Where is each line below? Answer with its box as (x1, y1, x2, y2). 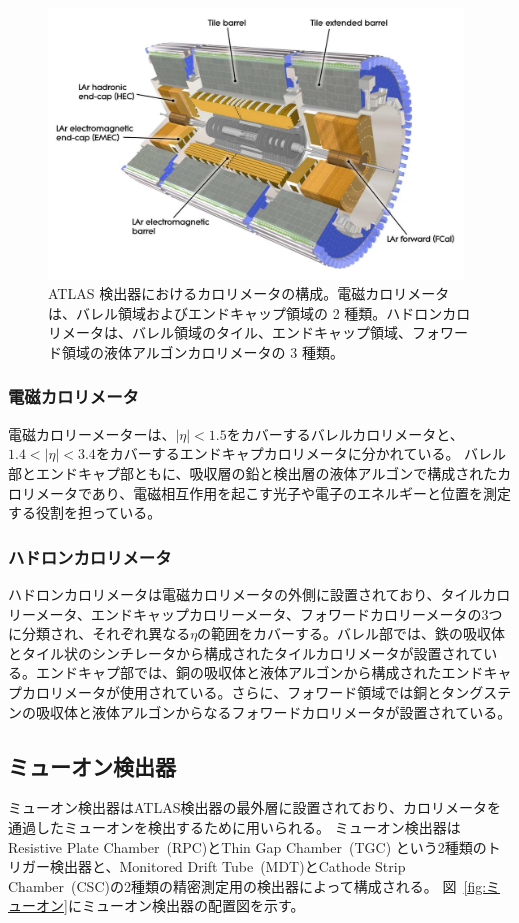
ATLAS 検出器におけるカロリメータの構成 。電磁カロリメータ (48, 283, 450, 304)
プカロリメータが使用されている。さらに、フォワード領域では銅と (8, 681, 442, 702)
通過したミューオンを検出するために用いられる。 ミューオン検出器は (8, 816, 461, 837)
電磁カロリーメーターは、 (8, 423, 176, 444)
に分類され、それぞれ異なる (8, 623, 191, 644)
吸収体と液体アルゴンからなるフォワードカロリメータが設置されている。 (35, 701, 512, 722)
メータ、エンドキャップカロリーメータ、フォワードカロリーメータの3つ (35, 603, 503, 624)
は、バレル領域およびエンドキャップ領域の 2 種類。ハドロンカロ (48, 302, 471, 323)
